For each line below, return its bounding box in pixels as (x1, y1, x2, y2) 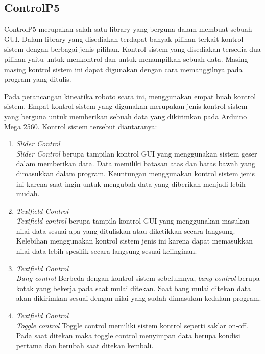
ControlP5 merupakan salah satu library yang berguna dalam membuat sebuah (4, 24, 252, 34)
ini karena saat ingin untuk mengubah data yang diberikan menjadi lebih (16, 178, 246, 189)
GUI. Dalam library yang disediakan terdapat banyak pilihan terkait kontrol (4, 33, 244, 44)
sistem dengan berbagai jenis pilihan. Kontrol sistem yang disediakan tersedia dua (4, 43, 261, 54)
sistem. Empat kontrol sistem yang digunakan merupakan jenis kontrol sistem (4, 101, 248, 112)
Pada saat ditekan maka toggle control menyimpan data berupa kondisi (16, 330, 240, 341)
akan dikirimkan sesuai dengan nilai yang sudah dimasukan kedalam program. (16, 293, 261, 303)
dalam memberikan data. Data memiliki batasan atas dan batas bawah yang (16, 158, 256, 169)
